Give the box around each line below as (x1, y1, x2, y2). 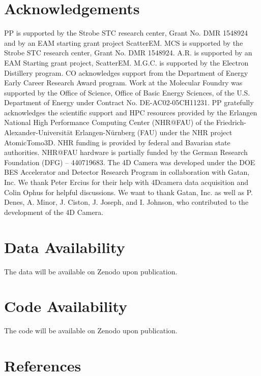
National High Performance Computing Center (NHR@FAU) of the (4, 117, 214, 128)
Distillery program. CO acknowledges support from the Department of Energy (4, 67, 248, 78)
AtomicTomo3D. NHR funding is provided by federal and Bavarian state (4, 137, 230, 147)
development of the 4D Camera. (4, 206, 104, 217)
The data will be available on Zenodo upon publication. (4, 266, 178, 276)
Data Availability (4, 236, 125, 257)
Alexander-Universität (4, 127, 73, 138)
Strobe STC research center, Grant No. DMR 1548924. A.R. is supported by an (4, 47, 252, 58)
